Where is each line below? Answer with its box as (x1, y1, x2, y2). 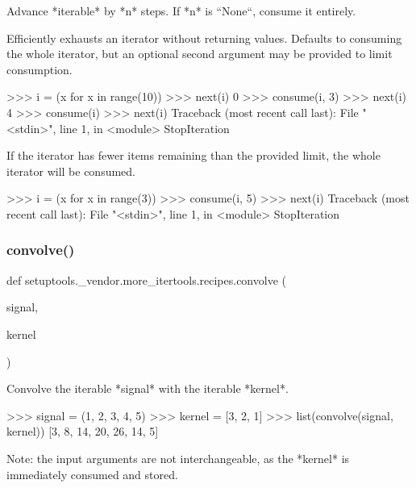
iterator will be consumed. (6, 162, 135, 179)
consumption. (6, 60, 73, 77)
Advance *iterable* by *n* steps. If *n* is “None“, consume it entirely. (6, 2, 356, 19)
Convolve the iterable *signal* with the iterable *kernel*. (6, 380, 289, 397)
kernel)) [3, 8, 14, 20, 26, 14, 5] (6, 423, 159, 440)
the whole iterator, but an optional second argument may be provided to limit (6, 45, 393, 62)
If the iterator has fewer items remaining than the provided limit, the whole (6, 147, 381, 164)
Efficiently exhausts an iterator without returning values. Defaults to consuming (6, 29, 402, 46)
